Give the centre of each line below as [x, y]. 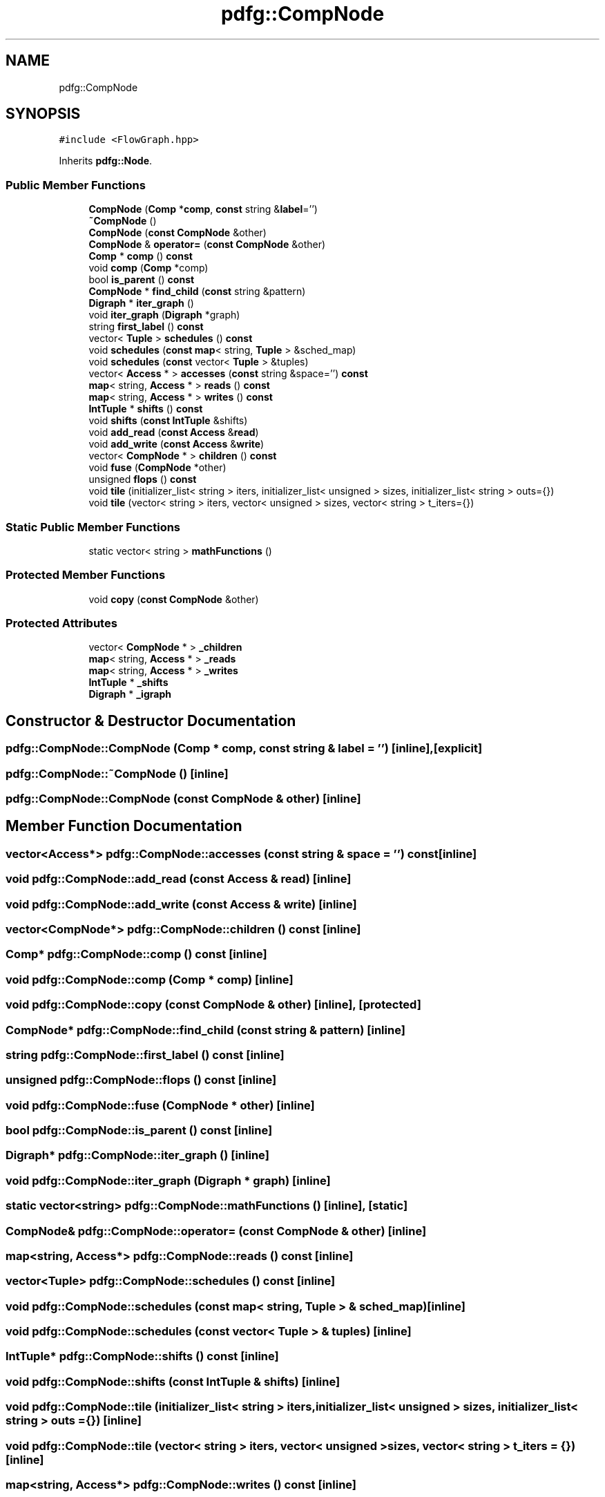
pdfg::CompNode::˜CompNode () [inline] [117, 773]
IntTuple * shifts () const [146, 409]
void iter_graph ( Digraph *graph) [164, 315]
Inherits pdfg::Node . [106, 161]
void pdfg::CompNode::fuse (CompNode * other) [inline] [160, 1105]
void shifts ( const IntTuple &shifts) [168, 421]
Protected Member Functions [86, 575]
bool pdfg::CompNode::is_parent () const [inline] [139, 1130]
